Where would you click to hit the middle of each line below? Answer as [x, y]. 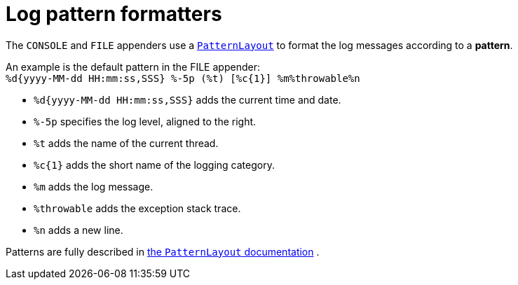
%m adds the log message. [94, 186]
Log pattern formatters [114, 14]
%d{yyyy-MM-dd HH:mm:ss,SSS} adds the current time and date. [188, 99]
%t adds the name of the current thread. [126, 143]
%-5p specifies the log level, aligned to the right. [145, 121]
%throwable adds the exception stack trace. [137, 208]
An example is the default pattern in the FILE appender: [133, 67]
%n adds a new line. [79, 230]
